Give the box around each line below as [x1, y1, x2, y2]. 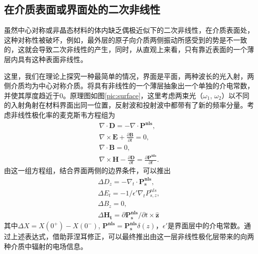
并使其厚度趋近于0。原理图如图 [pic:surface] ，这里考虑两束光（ [4, 90, 203, 100]
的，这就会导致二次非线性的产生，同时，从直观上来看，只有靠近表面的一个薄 [4, 44, 254, 55]
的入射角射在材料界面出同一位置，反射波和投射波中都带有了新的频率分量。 [4, 100, 247, 110]
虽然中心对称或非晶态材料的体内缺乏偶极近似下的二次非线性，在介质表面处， [4, 25, 254, 35]
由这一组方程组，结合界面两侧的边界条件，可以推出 [4, 165, 171, 176]
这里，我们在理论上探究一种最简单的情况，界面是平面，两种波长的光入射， [4, 70, 247, 81]
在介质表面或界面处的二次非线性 [4, 1, 160, 17]
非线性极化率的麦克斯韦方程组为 [10, 109, 115, 120]
